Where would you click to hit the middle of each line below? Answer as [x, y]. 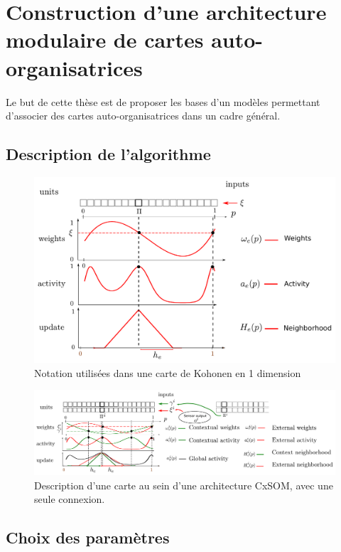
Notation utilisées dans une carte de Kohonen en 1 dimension [168, 372]
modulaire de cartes [105, 39]
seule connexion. [70, 499]
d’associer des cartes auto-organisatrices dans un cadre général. [143, 116]
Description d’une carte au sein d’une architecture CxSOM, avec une [184, 485]
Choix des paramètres [88, 537]
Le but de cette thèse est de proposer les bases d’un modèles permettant [163, 101]
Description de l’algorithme [108, 154]
